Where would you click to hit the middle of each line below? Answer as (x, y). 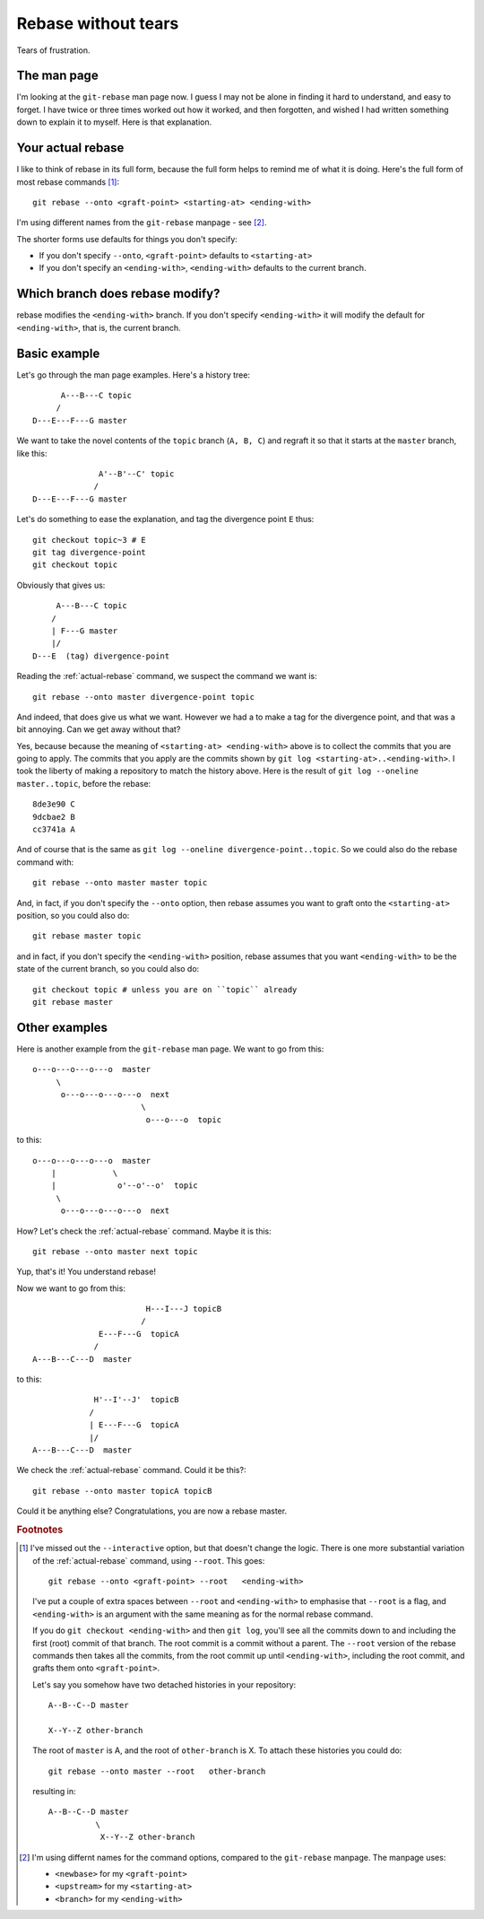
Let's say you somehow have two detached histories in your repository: (164, 1684)
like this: (32, 453)
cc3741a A (54, 829)
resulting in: (54, 1792)
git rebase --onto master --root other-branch (157, 1771)
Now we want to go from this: (71, 1288)
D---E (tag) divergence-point (101, 656)
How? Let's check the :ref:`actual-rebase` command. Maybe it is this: (144, 1231)
